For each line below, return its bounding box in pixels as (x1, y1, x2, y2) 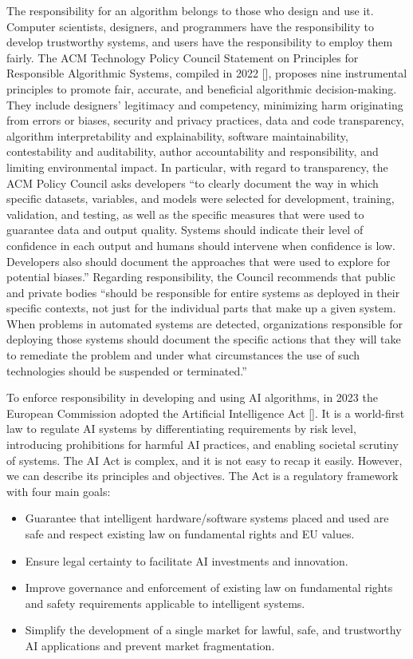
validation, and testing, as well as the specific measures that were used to (6, 205, 364, 222)
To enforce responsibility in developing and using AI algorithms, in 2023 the (6, 389, 378, 406)
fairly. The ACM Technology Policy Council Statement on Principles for (6, 49, 359, 66)
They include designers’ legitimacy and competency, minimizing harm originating (6, 96, 403, 113)
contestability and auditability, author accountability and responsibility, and (6, 143, 379, 160)
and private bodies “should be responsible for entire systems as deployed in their (6, 284, 400, 300)
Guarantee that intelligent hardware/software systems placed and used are (25, 510, 389, 526)
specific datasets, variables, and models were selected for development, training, (6, 190, 395, 207)
